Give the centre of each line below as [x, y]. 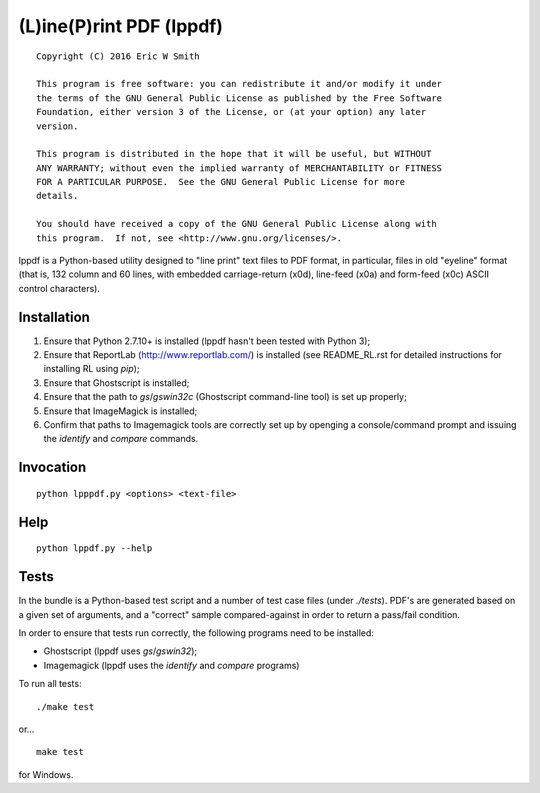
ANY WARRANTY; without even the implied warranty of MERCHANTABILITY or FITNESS [239, 168]
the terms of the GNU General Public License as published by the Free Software [239, 98]
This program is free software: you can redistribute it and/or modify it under [239, 84]
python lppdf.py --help [94, 548]
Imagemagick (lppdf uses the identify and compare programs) [171, 665]
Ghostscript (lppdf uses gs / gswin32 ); [120, 651]
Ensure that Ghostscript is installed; [116, 382]
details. [57, 196]
